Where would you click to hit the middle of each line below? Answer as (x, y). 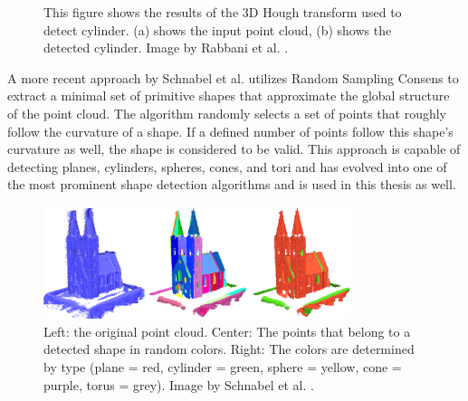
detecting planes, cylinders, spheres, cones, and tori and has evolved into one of (227, 166)
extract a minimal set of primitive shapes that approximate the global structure (229, 95)
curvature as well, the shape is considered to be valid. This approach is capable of (234, 149)
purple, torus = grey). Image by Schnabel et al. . (179, 384)
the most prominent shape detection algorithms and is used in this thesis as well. (232, 184)
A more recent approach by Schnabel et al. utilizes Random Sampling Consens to (233, 77)
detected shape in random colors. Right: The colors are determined (229, 349)
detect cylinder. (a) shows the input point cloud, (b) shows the (218, 29)
